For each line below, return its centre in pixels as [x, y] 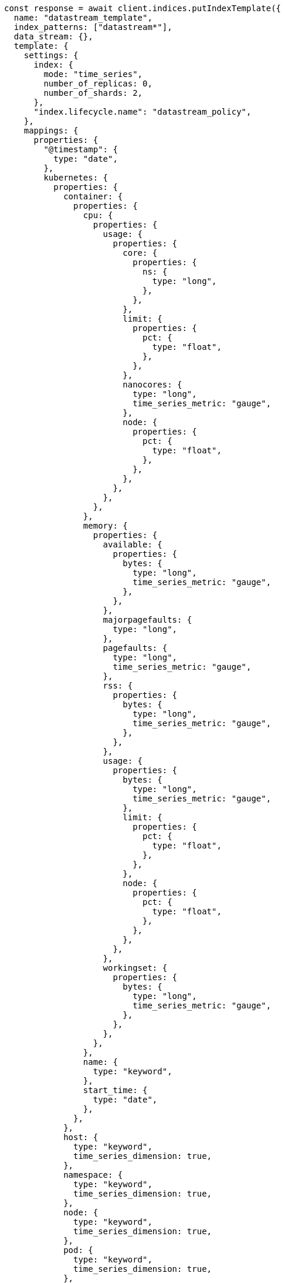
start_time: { [115, 1090]
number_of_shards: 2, [93, 93]
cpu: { [98, 215]
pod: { [78, 1250]
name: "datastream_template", [83, 18]
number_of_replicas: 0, [98, 83]
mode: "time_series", [93, 74]
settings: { [51, 55]
